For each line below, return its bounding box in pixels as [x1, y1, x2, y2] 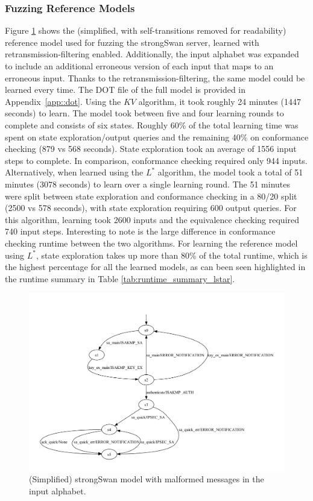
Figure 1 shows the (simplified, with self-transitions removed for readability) [5, 24, 286, 37]
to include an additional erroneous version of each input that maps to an [5, 60, 274, 72]
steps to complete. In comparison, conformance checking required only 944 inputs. [5, 154, 308, 166]
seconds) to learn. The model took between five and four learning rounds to [5, 107, 284, 119]
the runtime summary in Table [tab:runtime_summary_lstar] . [5, 272, 235, 285]
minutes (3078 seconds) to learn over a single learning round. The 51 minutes [5, 177, 291, 190]
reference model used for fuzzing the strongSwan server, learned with [5, 36, 259, 48]
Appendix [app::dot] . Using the [5, 95, 121, 107]
